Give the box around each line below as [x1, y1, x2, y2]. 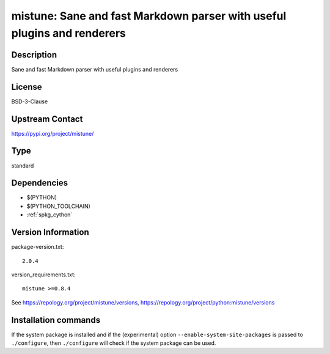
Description [11, 50, 57, 60]
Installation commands [11, 315, 101, 325]
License [11, 81, 42, 92]
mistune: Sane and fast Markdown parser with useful [11, 9, 287, 23]
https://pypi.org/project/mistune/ [11, 130, 94, 137]
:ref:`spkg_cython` [26, 211, 73, 218]
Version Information [11, 227, 89, 238]
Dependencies [11, 178, 68, 188]
